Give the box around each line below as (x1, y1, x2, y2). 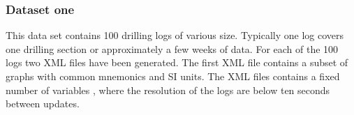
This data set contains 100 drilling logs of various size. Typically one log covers (6, 28, 344, 43)
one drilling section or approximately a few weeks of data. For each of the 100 (6, 41, 339, 56)
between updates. (6, 96, 80, 111)
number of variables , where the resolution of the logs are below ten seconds (6, 82, 330, 97)
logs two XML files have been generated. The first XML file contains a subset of (6, 55, 348, 70)
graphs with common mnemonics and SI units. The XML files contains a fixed (6, 69, 340, 83)
